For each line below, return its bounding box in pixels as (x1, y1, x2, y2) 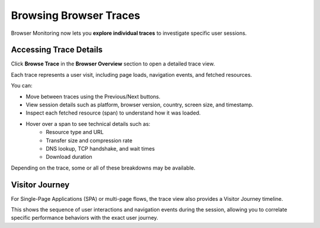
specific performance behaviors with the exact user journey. (11, 214, 158, 222)
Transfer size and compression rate (46, 136, 133, 144)
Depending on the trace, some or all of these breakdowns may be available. (11, 164, 196, 171)
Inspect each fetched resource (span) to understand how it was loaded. (25, 109, 201, 116)
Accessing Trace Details (11, 45, 103, 55)
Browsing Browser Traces (11, 9, 140, 22)
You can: (11, 82, 33, 89)
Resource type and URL (46, 129, 104, 136)
